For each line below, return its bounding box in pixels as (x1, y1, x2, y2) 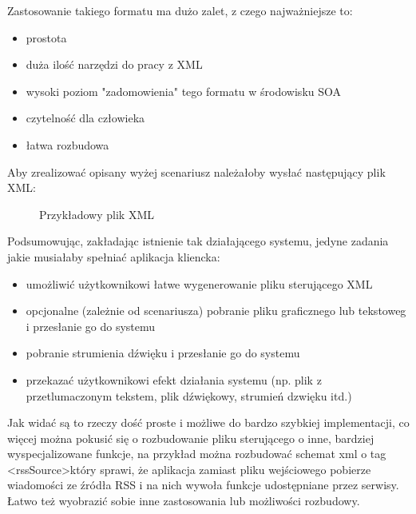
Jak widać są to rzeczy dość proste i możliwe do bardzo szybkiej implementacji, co (7, 414, 410, 431)
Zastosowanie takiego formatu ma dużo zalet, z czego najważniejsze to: (7, 2, 353, 18)
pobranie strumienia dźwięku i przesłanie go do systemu (26, 345, 300, 361)
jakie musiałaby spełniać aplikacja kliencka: (7, 248, 220, 265)
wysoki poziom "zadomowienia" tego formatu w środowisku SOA (26, 82, 342, 99)
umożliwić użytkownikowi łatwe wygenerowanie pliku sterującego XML (26, 275, 373, 292)
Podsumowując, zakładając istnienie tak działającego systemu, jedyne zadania (7, 233, 389, 249)
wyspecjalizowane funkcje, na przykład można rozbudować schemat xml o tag (7, 445, 386, 462)
